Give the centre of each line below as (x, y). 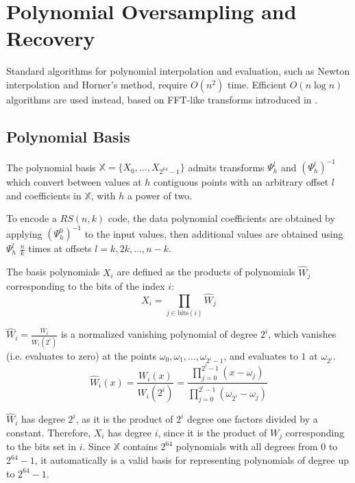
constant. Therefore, (49, 432)
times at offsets (60, 248)
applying (24, 233)
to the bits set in (41, 446)
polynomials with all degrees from (247, 446)
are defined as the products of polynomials (206, 272)
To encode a (32, 218)
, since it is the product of (212, 432)
